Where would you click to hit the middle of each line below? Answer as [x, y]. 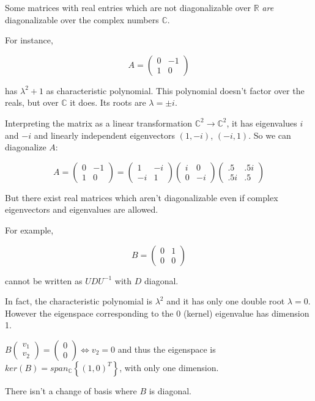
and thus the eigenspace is [167, 349]
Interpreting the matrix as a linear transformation [99, 123]
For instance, [29, 40]
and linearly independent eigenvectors [105, 135]
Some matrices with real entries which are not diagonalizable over [128, 7]
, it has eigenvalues [262, 123]
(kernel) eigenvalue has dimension [246, 313]
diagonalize [26, 147]
